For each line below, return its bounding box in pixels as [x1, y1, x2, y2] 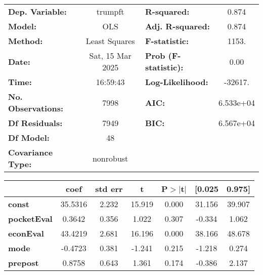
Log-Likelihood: [145, 76, 208, 88]
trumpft [96, 6, 124, 17]
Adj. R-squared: [145, 20, 210, 32]
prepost [8, 257, 39, 268]
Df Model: [8, 132, 50, 143]
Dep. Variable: [8, 6, 67, 17]
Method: [8, 35, 43, 47]
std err [95, 183, 123, 194]
